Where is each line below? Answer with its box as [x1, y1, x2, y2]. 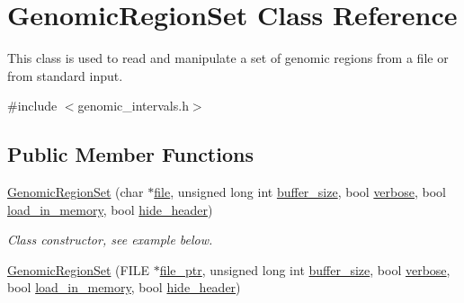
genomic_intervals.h [77, 96, 189, 115]
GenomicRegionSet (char [7, 183, 144, 201]
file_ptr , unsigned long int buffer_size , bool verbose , [159, 260, 451, 279]
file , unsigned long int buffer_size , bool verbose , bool [154, 183, 447, 201]
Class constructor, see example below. [7, 230, 213, 249]
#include [7, 96, 58, 115]
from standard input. [7, 66, 123, 85]
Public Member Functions [7, 140, 254, 168]
